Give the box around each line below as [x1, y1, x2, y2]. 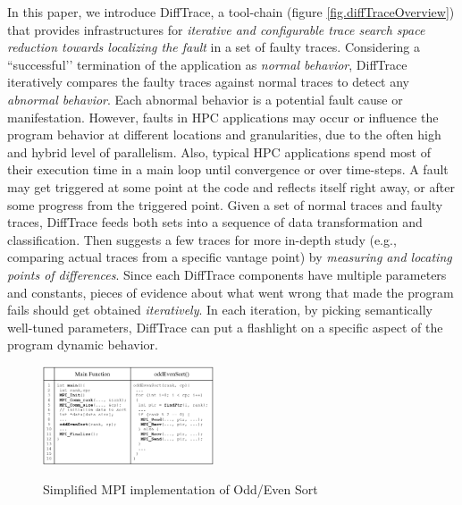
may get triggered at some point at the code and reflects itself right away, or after [7, 177, 455, 196]
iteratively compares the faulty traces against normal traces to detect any [7, 72, 410, 91]
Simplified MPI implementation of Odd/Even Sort [43, 480, 318, 499]
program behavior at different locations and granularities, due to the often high [7, 125, 441, 144]
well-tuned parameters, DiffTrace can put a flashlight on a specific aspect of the [7, 317, 443, 336]
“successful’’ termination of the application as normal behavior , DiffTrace [7, 55, 407, 73]
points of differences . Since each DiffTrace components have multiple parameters [7, 265, 447, 283]
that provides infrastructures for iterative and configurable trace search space [7, 20, 425, 38]
